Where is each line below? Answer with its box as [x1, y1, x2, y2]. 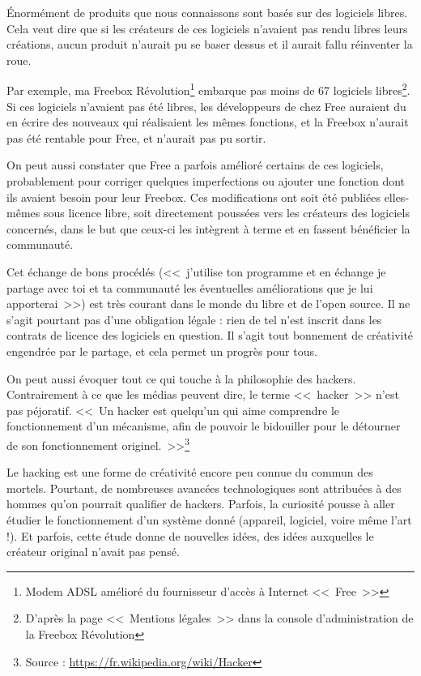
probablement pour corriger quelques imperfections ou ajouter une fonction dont [6, 173, 406, 189]
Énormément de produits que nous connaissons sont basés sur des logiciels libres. [6, 4, 408, 20]
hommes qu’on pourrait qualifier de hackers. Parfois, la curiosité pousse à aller [6, 495, 395, 512]
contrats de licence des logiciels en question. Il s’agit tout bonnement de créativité [6, 327, 414, 344]
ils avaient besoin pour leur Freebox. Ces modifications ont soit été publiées [6, 188, 381, 205]
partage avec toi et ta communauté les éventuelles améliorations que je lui [6, 279, 373, 296]
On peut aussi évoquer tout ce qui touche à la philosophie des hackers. [6, 370, 356, 387]
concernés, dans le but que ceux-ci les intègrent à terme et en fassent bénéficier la [6, 220, 410, 237]
